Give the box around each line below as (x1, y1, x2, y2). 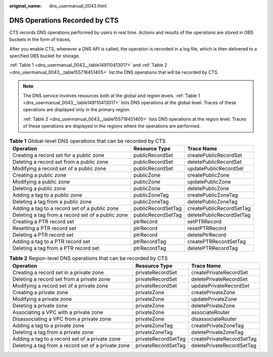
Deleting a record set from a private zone (12, 276, 111, 283)
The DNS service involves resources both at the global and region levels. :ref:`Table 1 (23, 93, 200, 99)
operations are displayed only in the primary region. (23, 107, 131, 113)
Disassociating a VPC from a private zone (12, 316, 111, 323)
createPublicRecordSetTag (187, 205, 251, 212)
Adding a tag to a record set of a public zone (12, 205, 119, 212)
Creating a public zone (12, 171, 67, 178)
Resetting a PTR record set (12, 225, 76, 232)
